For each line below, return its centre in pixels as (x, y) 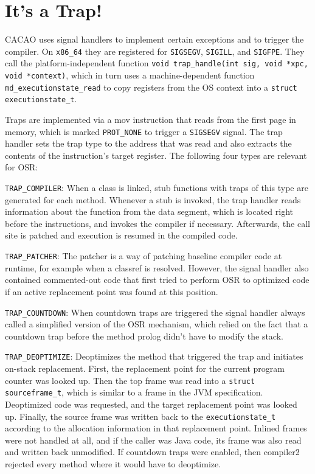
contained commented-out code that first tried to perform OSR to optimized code (157, 280)
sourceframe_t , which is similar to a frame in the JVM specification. (134, 392)
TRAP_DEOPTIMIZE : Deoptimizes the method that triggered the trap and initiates (154, 356)
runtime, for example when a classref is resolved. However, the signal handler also (157, 267)
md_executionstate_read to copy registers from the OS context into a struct (151, 87)
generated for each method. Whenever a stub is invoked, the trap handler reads (153, 199)
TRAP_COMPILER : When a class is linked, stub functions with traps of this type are (157, 188)
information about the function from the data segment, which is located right (149, 211)
